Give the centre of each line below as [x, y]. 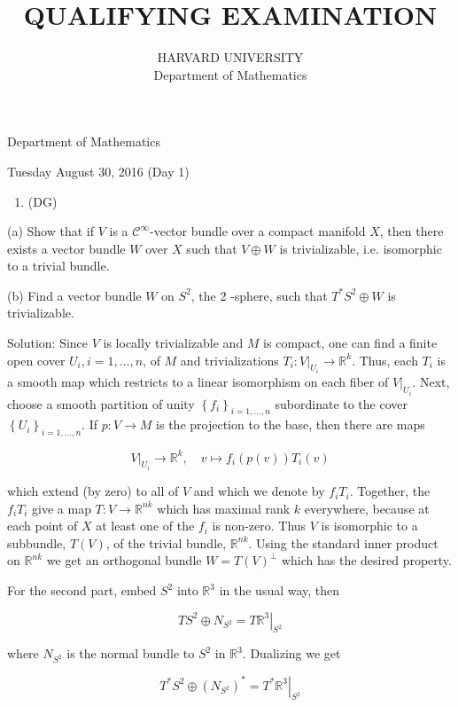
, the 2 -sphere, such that [259, 295]
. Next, [431, 382]
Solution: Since [48, 343]
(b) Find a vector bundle [74, 295]
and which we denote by [259, 491]
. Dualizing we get [291, 653]
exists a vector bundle [66, 248]
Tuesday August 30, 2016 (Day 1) [98, 171]
